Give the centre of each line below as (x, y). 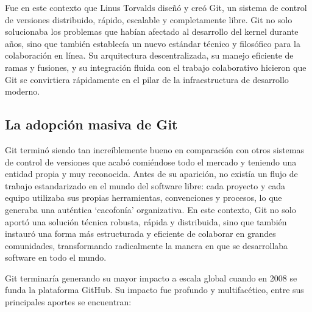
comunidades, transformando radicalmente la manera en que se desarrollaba (147, 245)
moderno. (23, 91)
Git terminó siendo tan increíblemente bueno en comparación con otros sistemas (154, 149)
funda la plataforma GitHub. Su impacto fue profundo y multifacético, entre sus (154, 290)
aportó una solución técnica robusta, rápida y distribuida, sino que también (146, 221)
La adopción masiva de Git (91, 124)
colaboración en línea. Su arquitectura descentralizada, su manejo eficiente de (149, 55)
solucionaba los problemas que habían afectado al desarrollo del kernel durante (152, 31)
